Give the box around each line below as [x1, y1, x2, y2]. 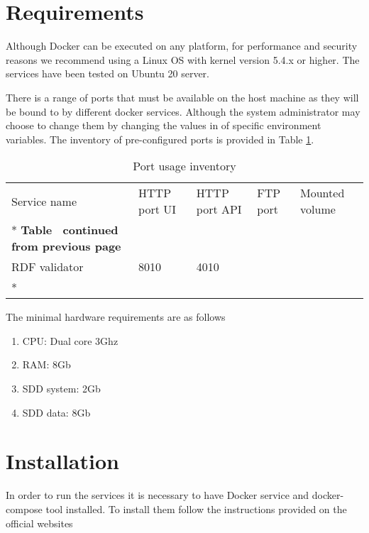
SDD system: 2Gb [22, 381, 101, 396]
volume [300, 201, 336, 218]
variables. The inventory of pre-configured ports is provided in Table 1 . [6, 131, 314, 146]
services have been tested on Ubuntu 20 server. [6, 66, 209, 81]
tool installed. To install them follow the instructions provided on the [45, 501, 347, 516]
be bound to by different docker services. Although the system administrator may [6, 104, 360, 119]
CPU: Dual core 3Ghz [22, 333, 119, 348]
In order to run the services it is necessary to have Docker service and [6, 488, 309, 502]
